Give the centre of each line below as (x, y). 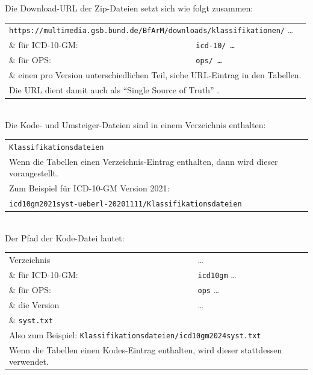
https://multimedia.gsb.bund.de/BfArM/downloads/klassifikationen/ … (151, 30)
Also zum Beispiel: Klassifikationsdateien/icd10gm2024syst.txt (135, 334)
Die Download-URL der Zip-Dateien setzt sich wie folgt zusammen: (129, 8)
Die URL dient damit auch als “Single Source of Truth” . (114, 89)
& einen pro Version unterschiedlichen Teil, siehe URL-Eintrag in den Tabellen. (155, 75)
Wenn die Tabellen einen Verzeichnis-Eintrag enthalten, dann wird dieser (144, 161)
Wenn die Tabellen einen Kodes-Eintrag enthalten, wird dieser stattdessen (146, 349)
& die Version (34, 304)
